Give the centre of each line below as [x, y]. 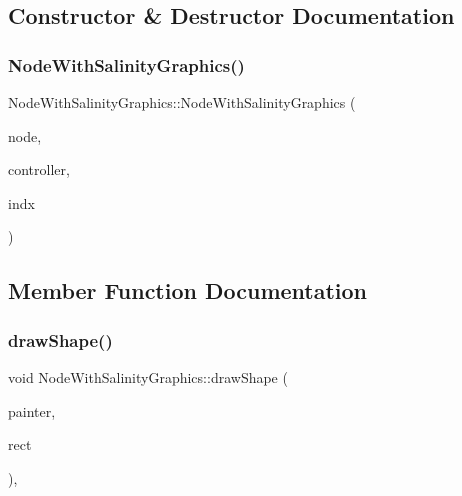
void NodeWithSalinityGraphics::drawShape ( [148, 376]
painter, [32, 410]
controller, [39, 169]
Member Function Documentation [188, 290]
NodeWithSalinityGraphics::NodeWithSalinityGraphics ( [182, 102]
